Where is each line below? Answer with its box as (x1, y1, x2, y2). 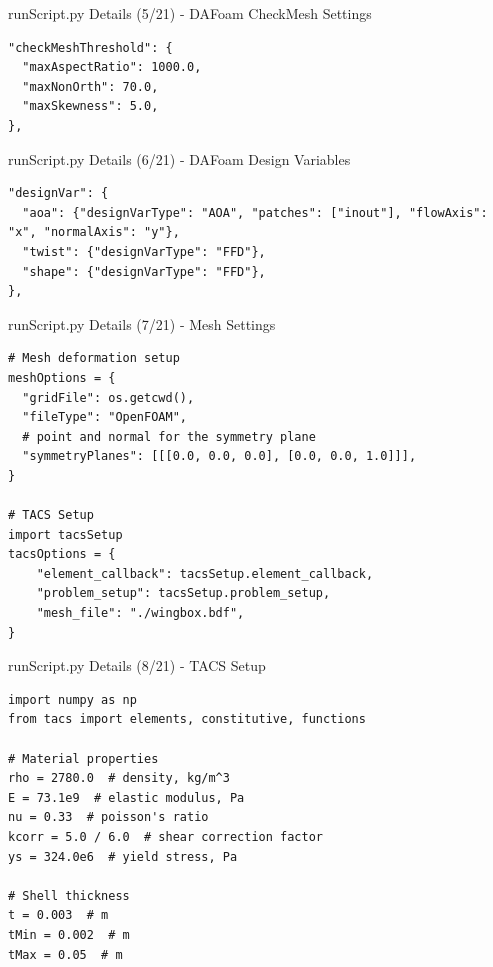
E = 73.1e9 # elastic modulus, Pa (8, 790, 245, 805)
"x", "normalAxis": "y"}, (8, 225, 180, 240)
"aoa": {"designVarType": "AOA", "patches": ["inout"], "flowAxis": (22, 205, 488, 220)
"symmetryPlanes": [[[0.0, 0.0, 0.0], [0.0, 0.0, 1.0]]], (22, 449, 417, 464)
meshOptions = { (8, 370, 116, 385)
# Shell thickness (8, 888, 130, 903)
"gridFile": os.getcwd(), (22, 390, 195, 405)
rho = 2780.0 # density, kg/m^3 (8, 771, 230, 786)
